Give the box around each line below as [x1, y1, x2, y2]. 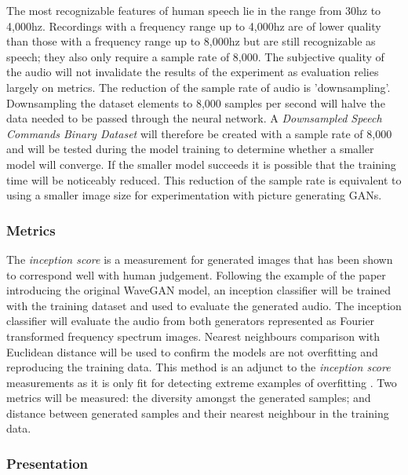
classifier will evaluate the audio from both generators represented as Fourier [6, 312, 375, 329]
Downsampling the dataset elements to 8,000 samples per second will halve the [6, 94, 385, 111]
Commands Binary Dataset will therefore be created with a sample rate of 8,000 [6, 125, 392, 141]
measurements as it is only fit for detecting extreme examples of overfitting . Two [6, 374, 397, 390]
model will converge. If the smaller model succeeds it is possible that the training [6, 155, 396, 172]
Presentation [6, 453, 89, 473]
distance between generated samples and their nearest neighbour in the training [6, 404, 389, 421]
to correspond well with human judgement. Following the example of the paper [6, 266, 386, 283]
